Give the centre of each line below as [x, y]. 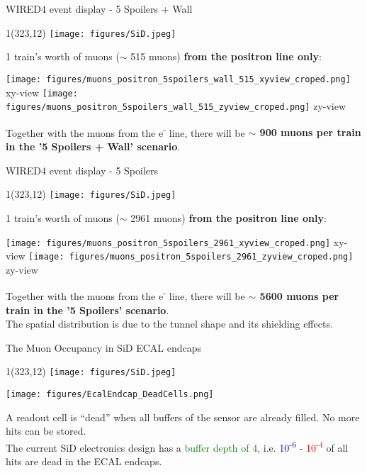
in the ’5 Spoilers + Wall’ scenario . [93, 146]
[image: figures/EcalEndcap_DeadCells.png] [110, 395]
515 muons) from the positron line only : [226, 56]
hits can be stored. [46, 431]
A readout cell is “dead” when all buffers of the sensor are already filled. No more [183, 417]
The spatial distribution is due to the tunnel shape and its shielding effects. [169, 324]
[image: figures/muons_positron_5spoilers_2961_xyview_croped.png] [168, 243]
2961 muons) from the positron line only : [228, 217]
